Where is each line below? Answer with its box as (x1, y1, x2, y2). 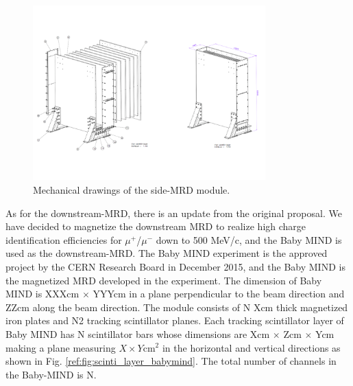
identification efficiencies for (5, 232, 122, 247)
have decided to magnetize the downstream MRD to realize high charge (5, 219, 306, 234)
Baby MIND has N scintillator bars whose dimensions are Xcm (5, 326, 270, 341)
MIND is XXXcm (5, 286, 80, 301)
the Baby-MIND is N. (5, 367, 97, 381)
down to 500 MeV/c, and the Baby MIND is (156, 232, 342, 247)
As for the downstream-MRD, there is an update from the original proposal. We (5, 205, 342, 220)
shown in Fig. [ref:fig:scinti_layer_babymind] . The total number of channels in (5, 354, 337, 368)
